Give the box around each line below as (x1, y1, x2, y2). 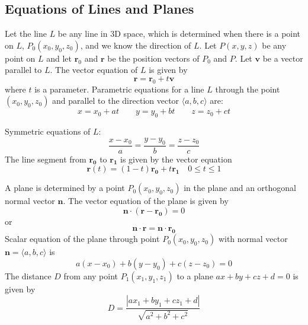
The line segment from (5, 152, 86, 165)
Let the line (5, 27, 47, 40)
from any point (63, 269, 118, 282)
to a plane (177, 269, 213, 282)
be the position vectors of (107, 52, 200, 64)
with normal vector (218, 232, 288, 245)
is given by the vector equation (120, 152, 232, 165)
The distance (5, 269, 52, 282)
